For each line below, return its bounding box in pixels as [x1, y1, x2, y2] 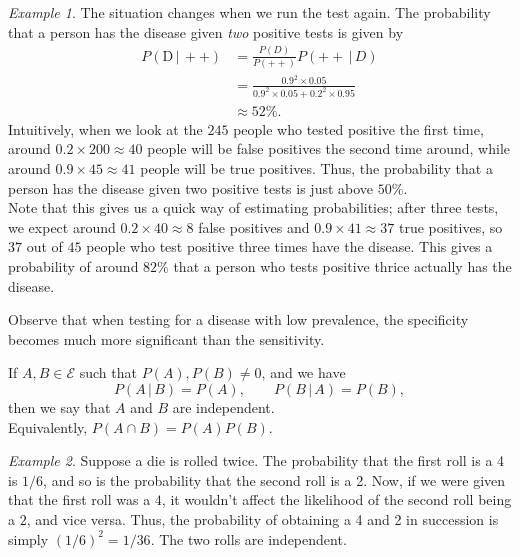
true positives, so [398, 216, 503, 237]
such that [79, 362, 137, 383]
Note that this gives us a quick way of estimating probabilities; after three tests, [8, 197, 499, 218]
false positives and [198, 216, 310, 237]
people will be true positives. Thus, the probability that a [140, 158, 493, 179]
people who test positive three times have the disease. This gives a [86, 236, 493, 257]
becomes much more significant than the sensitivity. [8, 328, 325, 349]
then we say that [8, 396, 111, 417]
